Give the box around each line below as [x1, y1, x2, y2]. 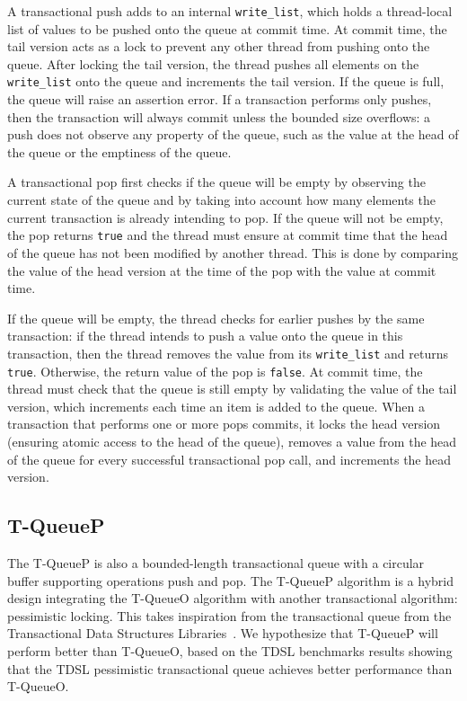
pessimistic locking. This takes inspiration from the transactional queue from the [7, 606, 452, 625]
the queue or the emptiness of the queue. [7, 142, 232, 161]
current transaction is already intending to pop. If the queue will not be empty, [7, 208, 444, 226]
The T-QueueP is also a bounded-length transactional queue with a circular [7, 553, 425, 572]
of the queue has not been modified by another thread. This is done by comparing [7, 243, 459, 262]
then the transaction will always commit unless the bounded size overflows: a [7, 107, 431, 126]
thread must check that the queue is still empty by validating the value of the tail [7, 379, 457, 398]
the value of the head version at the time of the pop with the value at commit [7, 261, 436, 280]
